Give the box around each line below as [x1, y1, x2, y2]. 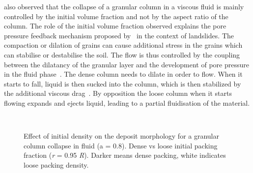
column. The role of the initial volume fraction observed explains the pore [4, 21, 226, 31]
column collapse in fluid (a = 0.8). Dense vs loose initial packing [24, 140, 218, 150]
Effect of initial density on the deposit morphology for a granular [24, 131, 219, 141]
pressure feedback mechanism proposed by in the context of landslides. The [4, 30, 234, 40]
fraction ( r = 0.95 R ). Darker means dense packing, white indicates [24, 150, 226, 160]
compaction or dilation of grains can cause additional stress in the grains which [4, 40, 243, 50]
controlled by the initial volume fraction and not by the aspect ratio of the [4, 11, 228, 21]
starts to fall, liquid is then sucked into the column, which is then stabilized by [4, 78, 241, 88]
